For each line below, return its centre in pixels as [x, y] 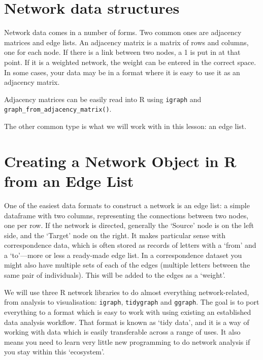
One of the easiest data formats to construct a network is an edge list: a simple [127, 205]
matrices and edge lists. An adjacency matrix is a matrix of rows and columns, [126, 42]
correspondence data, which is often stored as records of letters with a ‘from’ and [130, 245]
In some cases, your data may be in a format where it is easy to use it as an [122, 72]
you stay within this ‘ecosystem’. [54, 352]
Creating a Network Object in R [120, 161]
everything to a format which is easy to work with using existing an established [128, 312]
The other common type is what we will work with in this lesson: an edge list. [125, 126]
